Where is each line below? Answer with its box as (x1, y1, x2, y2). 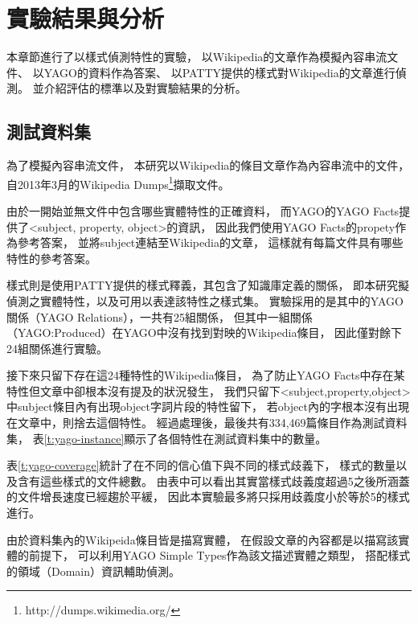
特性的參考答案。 (6, 249, 96, 266)
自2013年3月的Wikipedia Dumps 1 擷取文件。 (6, 173, 230, 192)
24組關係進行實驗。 (6, 339, 108, 356)
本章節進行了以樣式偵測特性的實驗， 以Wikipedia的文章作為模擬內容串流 (6, 48, 387, 65)
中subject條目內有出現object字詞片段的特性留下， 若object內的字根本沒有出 (6, 398, 398, 415)
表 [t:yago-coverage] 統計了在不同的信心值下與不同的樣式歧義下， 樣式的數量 (6, 457, 396, 474)
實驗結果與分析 (6, 2, 165, 35)
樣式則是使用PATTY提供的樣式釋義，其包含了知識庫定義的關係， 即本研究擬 (6, 277, 410, 294)
